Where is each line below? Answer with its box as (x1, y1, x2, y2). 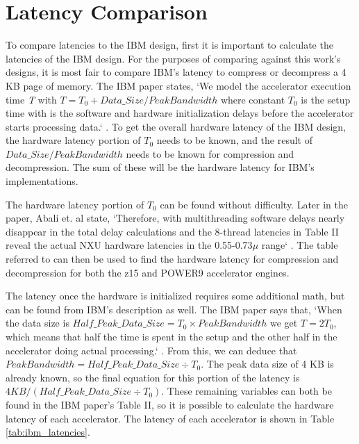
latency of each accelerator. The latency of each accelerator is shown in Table (6, 411, 335, 425)
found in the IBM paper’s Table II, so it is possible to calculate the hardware (6, 397, 334, 411)
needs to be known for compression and (126, 146, 294, 161)
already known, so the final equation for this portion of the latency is (6, 370, 300, 384)
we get (269, 315, 298, 330)
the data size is (6, 315, 69, 330)
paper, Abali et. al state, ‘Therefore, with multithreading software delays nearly (6, 211, 345, 225)
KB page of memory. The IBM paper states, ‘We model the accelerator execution (6, 78, 351, 92)
